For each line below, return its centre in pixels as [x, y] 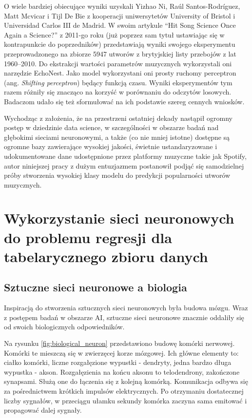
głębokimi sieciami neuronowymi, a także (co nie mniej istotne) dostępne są [117, 137]
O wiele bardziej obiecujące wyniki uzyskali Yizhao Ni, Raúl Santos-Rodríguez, [122, 6]
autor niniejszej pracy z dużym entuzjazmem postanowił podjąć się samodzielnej [124, 165]
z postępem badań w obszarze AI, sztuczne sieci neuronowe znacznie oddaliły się [124, 317]
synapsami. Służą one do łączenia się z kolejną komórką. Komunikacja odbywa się [126, 381]
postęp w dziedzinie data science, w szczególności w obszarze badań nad [111, 127]
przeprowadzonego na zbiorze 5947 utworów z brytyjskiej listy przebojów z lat [120, 53]
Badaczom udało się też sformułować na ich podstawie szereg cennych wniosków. [124, 101]
